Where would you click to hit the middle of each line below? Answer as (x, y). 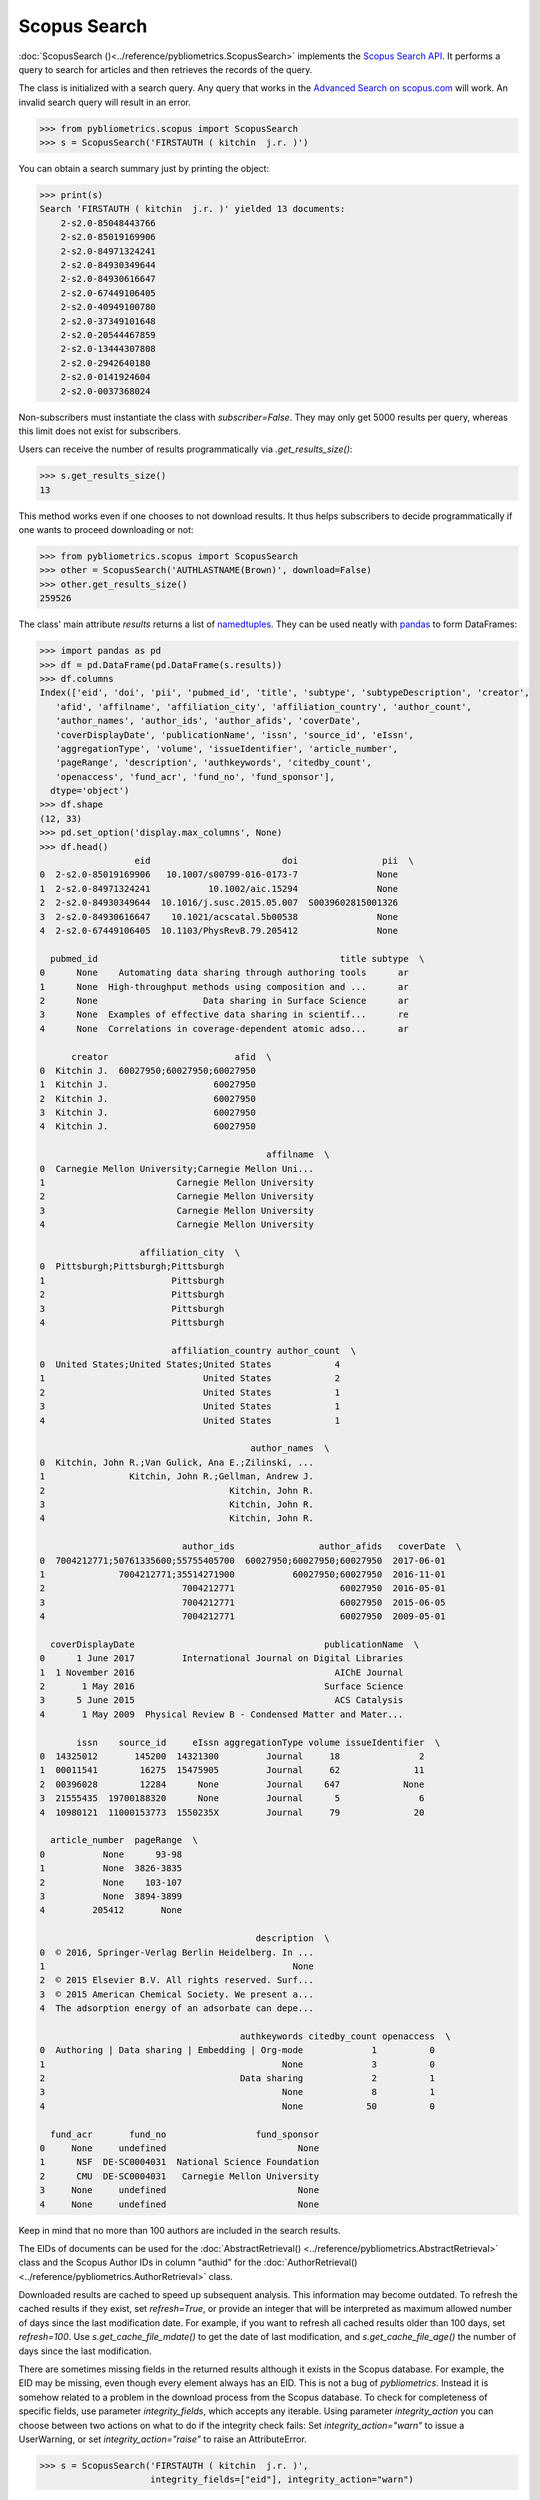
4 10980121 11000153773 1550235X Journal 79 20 (232, 1812)
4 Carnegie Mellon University (176, 1224)
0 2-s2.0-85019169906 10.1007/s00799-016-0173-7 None (219, 874)
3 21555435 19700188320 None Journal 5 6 (232, 1798)
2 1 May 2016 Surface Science (221, 1686)
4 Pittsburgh (132, 1322)
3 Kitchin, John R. (176, 1504)
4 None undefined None (179, 2204)
